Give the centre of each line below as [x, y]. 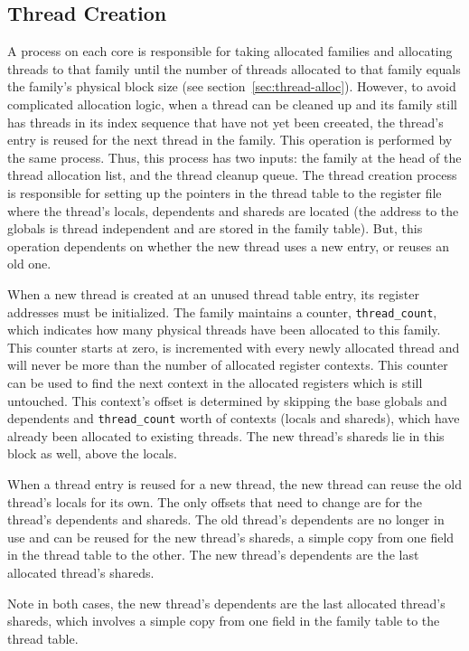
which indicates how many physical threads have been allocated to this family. [224, 330]
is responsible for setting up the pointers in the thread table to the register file [225, 192]
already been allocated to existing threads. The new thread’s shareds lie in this [226, 435]
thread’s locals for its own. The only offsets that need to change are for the [215, 501]
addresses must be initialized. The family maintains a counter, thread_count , [222, 311]
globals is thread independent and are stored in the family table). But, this [215, 228]
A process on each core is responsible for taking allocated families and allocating [230, 51]
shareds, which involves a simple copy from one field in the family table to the [224, 621]
